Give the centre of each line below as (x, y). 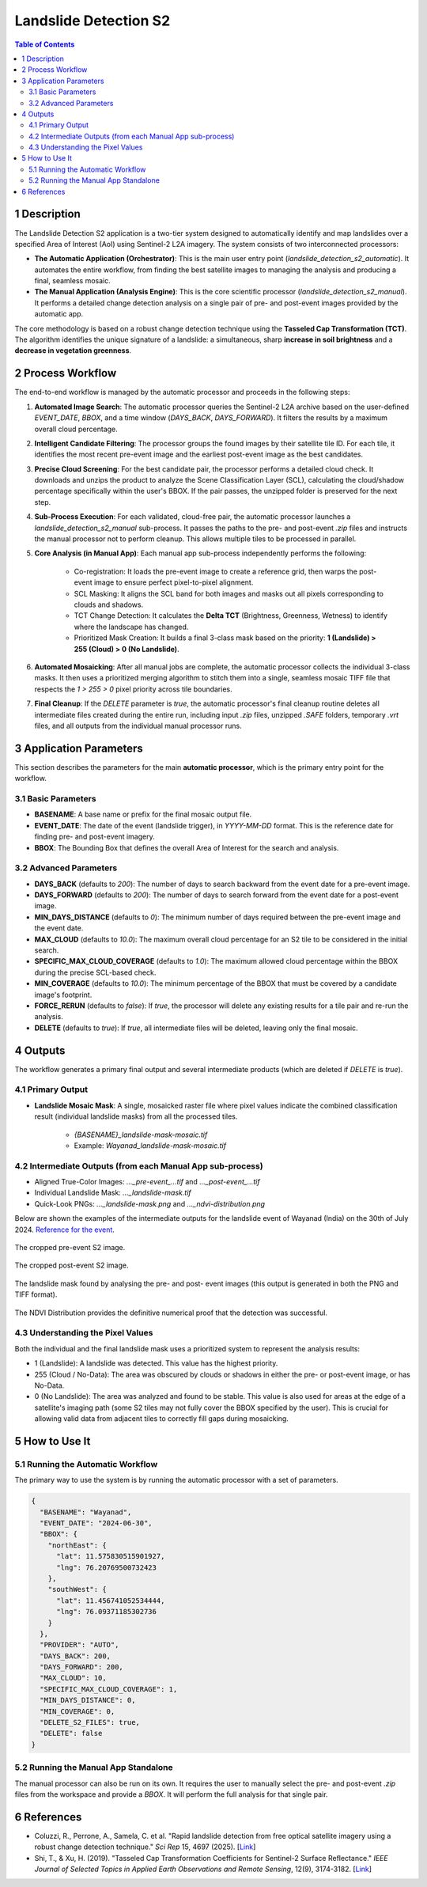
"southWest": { (77, 1590)
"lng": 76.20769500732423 (107, 1567)
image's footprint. (63, 995)
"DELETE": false (71, 1734)
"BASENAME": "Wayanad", (86, 1512)
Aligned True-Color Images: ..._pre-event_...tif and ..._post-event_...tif (147, 1182)
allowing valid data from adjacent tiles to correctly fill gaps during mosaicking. (161, 1419)
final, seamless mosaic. (72, 281)
